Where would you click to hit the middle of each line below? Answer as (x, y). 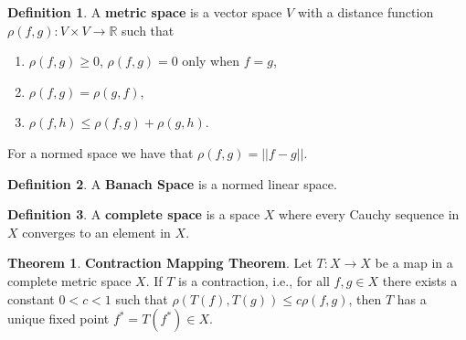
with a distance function (365, 12)
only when (211, 61)
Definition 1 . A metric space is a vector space (145, 12)
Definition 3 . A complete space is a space (134, 214)
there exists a (420, 280)
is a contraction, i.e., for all (254, 280)
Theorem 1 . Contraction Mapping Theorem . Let (160, 263)
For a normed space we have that (101, 152)
